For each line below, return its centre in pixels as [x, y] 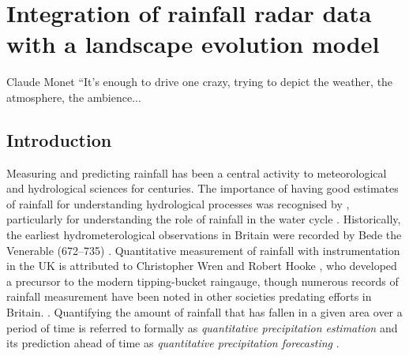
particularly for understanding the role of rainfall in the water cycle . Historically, [204, 219]
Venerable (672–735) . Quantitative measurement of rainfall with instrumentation [203, 250]
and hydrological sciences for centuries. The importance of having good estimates [203, 188]
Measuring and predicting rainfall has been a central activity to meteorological [197, 172]
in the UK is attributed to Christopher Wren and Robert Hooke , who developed [202, 266]
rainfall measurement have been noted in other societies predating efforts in [189, 296]
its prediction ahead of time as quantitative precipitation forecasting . [173, 343]
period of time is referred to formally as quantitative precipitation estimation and [202, 327]
